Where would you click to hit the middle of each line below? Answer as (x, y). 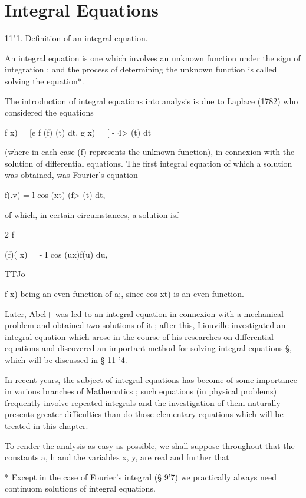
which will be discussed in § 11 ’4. (66, 360)
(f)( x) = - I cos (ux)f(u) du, (56, 254)
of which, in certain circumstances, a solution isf (92, 214)
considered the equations (49, 112)
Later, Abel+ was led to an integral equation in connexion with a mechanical (144, 313)
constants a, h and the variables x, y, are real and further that (117, 457)
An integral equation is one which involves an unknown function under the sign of (153, 57)
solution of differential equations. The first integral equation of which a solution (149, 163)
